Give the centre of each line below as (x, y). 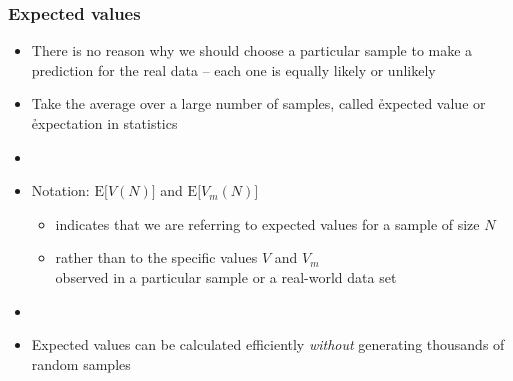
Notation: (60, 190)
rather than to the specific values (156, 257)
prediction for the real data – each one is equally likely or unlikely (233, 69)
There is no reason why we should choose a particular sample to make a (252, 50)
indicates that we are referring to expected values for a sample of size (267, 223)
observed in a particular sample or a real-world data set (226, 276)
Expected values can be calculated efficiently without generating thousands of (268, 344)
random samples (81, 363)
